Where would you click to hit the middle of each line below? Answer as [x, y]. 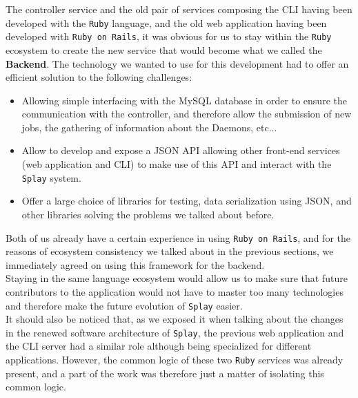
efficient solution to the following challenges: [99, 77]
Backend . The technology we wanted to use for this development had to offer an [177, 63]
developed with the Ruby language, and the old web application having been [166, 22]
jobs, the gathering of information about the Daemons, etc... [149, 127]
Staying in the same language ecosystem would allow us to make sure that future [177, 278]
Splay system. [51, 177]
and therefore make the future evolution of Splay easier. [124, 305]
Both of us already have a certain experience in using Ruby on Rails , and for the [178, 237]
